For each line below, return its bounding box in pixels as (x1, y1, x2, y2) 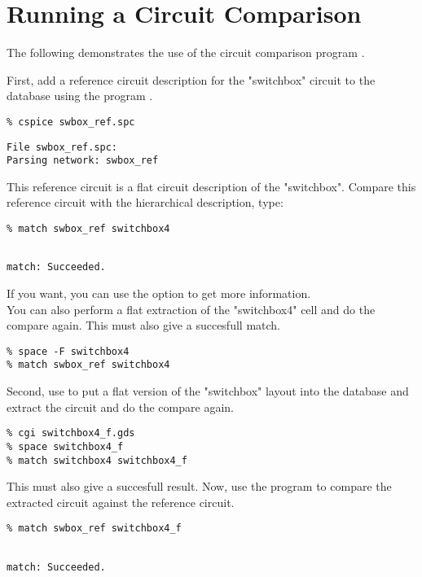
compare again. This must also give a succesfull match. (7, 317, 280, 334)
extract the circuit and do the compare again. (7, 398, 234, 415)
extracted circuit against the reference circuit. (7, 493, 235, 510)
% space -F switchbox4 (7, 345, 130, 357)
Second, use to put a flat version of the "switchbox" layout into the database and (7, 382, 409, 400)
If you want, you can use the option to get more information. (7, 285, 311, 302)
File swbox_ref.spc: (7, 141, 118, 153)
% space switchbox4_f (7, 440, 124, 452)
